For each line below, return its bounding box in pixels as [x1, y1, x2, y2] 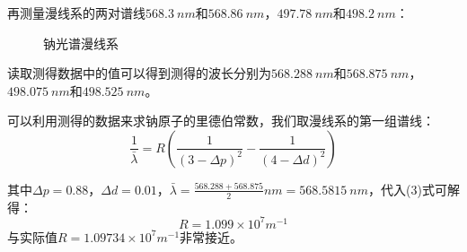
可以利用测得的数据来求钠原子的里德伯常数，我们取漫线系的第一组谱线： [7, 111, 435, 130]
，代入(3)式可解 [368, 179, 460, 198]
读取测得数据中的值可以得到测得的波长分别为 [7, 64, 271, 83]
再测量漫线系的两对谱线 [7, 4, 145, 22]
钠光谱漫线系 [43, 33, 119, 52]
